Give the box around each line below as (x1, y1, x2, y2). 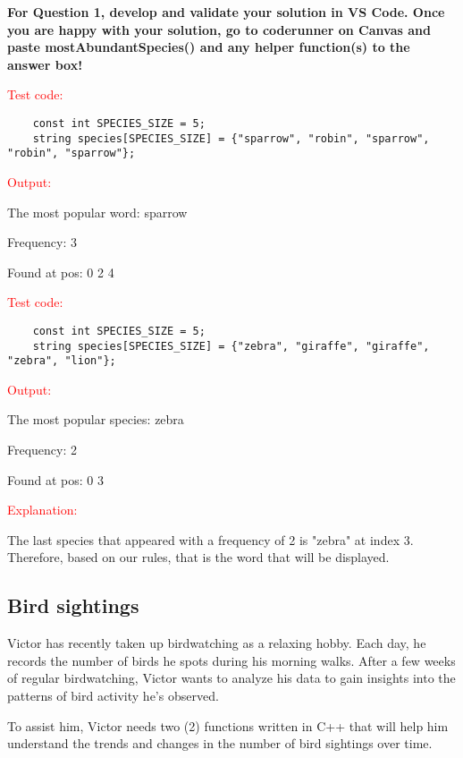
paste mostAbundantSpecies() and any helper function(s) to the (7, 38, 410, 56)
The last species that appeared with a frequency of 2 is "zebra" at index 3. (7, 530, 414, 549)
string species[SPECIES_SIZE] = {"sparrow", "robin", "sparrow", (32, 132, 430, 145)
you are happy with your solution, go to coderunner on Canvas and (7, 20, 431, 38)
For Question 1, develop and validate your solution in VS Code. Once (7, 3, 445, 21)
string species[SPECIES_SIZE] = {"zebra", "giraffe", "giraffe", (32, 339, 430, 353)
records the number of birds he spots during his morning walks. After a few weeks (7, 651, 456, 669)
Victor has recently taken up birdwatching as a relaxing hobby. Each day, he (7, 634, 426, 652)
